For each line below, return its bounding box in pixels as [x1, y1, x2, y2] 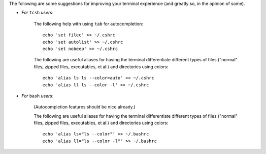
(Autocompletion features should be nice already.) [33, 104, 135, 110]
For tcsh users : [21, 10, 54, 16]
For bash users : [21, 93, 54, 99]
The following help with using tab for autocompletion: [33, 21, 144, 26]
